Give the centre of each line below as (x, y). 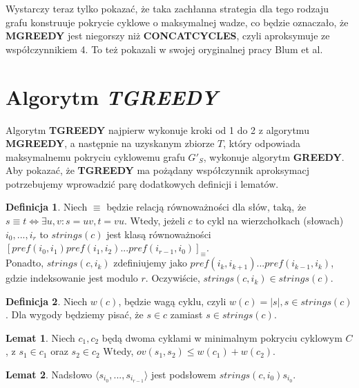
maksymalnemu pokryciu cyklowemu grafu (95, 156)
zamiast (186, 314)
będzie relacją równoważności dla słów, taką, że (206, 207)
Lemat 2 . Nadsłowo (49, 375)
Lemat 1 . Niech (40, 337)
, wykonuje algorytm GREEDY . (274, 156)
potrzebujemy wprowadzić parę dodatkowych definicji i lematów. (142, 183)
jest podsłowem (184, 375)
